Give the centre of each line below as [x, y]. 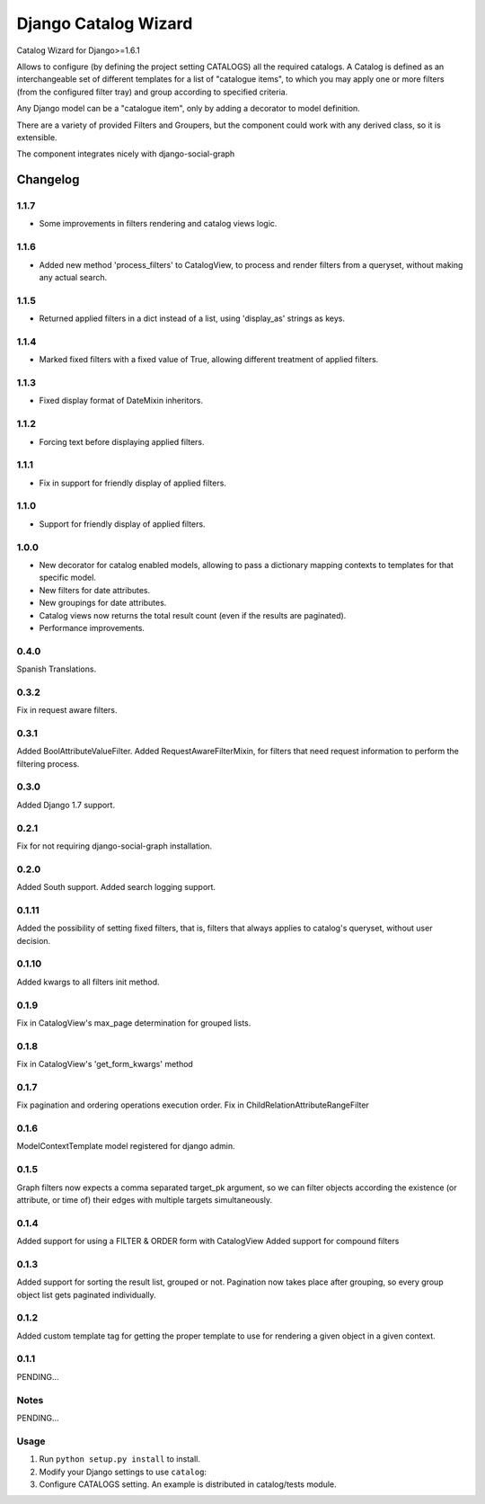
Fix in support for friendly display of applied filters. [132, 483]
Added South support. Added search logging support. [116, 887]
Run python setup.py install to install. [120, 1459]
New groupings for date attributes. [103, 603]
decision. [34, 940]
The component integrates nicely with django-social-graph [126, 154]
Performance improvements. [92, 627]
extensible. [37, 137]
